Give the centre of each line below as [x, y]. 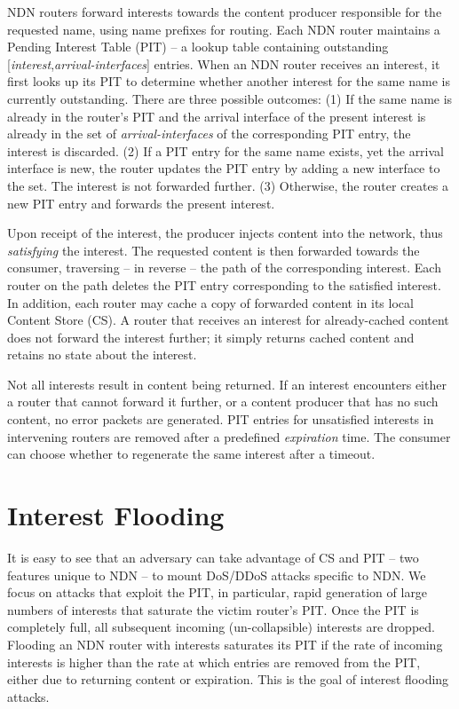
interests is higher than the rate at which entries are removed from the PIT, [214, 662]
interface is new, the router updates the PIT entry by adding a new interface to [224, 168]
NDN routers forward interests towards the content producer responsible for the [225, 12]
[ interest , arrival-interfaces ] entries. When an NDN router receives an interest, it [224, 63]
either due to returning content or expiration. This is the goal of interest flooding [228, 679]
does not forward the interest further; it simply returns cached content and [211, 337]
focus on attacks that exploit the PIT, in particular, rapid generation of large [218, 592]
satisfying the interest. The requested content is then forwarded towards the [214, 250]
